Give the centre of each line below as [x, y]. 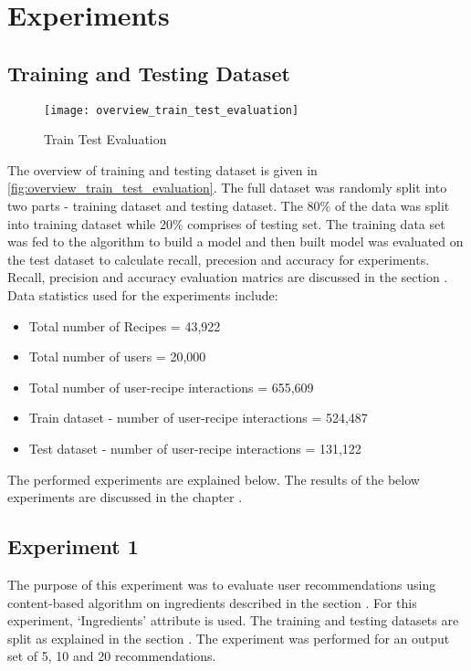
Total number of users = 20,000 [117, 356]
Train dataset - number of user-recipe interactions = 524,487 [198, 418]
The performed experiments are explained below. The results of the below [214, 479]
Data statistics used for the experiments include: [143, 294]
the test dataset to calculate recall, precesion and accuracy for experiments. [219, 259]
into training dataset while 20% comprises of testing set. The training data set [226, 223]
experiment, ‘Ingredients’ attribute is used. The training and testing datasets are [233, 620]
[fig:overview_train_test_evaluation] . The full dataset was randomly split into [227, 188]
